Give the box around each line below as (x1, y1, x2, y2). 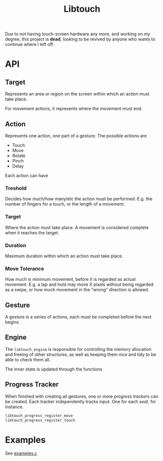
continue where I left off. (5, 42, 55, 47)
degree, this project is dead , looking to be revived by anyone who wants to (5, 36, 155, 42)
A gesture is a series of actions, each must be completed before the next (5, 314, 152, 320)
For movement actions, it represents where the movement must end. (5, 106, 143, 112)
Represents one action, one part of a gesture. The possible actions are (5, 133, 147, 138)
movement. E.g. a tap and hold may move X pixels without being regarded (5, 281, 154, 287)
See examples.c (5, 450, 38, 456)
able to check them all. (5, 356, 51, 363)
